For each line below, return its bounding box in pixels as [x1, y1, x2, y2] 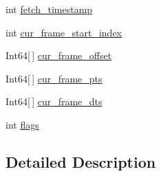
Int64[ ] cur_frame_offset [6, 48, 112, 63]
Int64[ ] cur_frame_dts [6, 94, 103, 109]
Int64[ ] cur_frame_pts [6, 71, 103, 85]
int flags [6, 117, 39, 131]
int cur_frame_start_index [6, 25, 122, 39]
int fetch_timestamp [6, 2, 93, 16]
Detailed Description [6, 151, 156, 172]
